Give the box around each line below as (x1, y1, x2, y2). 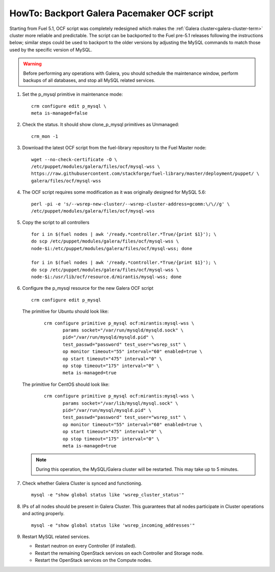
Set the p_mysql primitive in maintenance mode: (22, 92, 123, 98)
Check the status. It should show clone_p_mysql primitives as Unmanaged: (22, 122, 179, 128)
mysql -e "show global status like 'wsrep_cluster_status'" (31, 492, 184, 498)
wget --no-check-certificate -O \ (31, 157, 117, 162)
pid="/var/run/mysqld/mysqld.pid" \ (63, 335, 154, 340)
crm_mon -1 (31, 133, 59, 139)
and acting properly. (22, 510, 65, 517)
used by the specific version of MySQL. (9, 46, 93, 53)
